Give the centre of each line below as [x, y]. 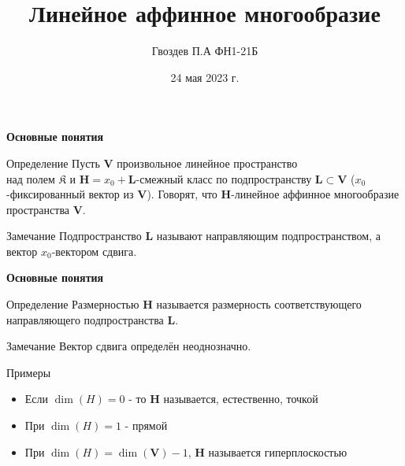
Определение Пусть [53, 163]
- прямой [146, 425]
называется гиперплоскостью [278, 451]
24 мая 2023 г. [205, 77]
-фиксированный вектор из [70, 194]
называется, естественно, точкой [241, 399]
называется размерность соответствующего [259, 304]
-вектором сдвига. [94, 251]
